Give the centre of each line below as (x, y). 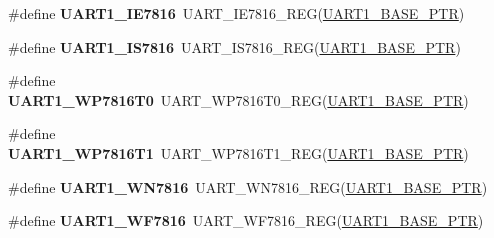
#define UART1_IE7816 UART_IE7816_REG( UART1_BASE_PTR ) (236, 13)
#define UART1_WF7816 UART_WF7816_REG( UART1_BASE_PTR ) (246, 220)
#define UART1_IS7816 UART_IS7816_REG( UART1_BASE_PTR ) (234, 46)
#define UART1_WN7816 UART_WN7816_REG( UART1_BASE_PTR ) (248, 186)
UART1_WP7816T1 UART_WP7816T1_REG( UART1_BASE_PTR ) (238, 152)
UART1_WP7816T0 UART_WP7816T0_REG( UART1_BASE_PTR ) (238, 99)
